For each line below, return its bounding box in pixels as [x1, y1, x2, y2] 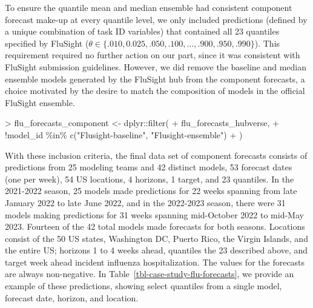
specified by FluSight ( [5, 36, 89, 49]
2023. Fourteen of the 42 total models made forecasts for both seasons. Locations [5, 220, 305, 233]
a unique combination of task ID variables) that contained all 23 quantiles [5, 25, 280, 38]
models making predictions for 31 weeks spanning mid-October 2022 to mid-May [5, 208, 304, 221]
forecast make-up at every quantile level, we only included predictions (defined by [5, 13, 308, 25]
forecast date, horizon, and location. [5, 291, 139, 304]
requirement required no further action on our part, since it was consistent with [5, 49, 300, 61]
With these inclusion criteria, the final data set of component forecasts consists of [5, 149, 308, 161]
